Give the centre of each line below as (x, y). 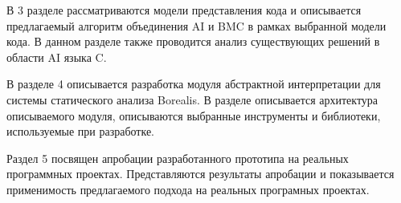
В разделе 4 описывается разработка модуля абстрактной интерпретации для (194, 84)
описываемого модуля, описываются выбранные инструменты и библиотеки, (194, 115)
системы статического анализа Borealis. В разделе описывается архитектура (192, 99)
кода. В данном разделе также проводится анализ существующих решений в (193, 41)
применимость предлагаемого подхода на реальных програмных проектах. (188, 189)
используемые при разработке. (81, 131)
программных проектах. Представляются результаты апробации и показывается (200, 174)
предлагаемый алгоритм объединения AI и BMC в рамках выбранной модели (196, 25)
